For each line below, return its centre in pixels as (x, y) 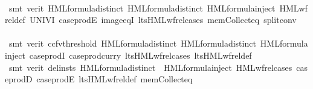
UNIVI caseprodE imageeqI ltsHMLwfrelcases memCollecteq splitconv (163, 20)
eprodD (19, 79)
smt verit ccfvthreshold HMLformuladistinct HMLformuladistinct (132, 43)
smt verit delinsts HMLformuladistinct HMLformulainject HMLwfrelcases (150, 67)
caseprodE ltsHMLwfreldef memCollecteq (115, 79)
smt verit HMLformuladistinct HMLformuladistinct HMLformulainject (142, 8)
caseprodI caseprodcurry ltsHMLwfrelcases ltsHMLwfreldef (140, 55)
